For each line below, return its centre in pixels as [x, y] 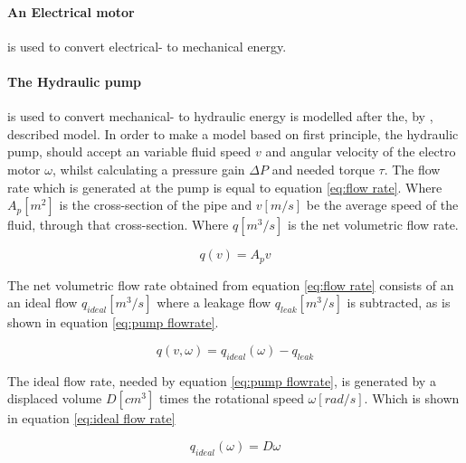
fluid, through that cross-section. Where [118, 225]
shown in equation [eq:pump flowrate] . [113, 322]
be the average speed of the [382, 205]
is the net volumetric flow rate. [373, 225]
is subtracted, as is [399, 302]
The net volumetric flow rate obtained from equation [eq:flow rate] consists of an [231, 284]
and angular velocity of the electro [361, 151]
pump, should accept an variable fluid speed [129, 151]
